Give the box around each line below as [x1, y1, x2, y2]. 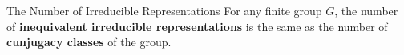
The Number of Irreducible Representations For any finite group [6, 2, 322, 18]
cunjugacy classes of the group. [6, 33, 172, 50]
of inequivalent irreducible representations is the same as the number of [6, 18, 388, 34]
